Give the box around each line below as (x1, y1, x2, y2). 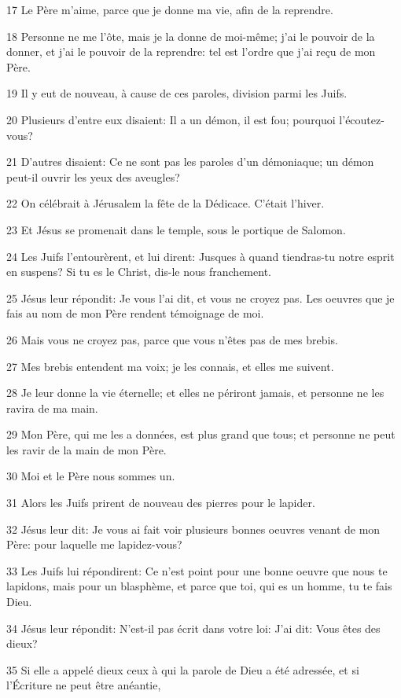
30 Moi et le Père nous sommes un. (6, 468, 175, 484)
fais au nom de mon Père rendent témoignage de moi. (6, 305, 264, 321)
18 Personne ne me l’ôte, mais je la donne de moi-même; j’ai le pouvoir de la (6, 28, 375, 44)
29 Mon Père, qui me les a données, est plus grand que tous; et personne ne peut (6, 426, 395, 443)
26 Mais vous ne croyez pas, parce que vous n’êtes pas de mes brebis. (6, 331, 338, 347)
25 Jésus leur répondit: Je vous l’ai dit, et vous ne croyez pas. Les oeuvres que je (6, 289, 395, 306)
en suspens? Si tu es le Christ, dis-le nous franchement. (6, 263, 271, 280)
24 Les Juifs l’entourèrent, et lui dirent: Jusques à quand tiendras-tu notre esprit (6, 248, 395, 264)
